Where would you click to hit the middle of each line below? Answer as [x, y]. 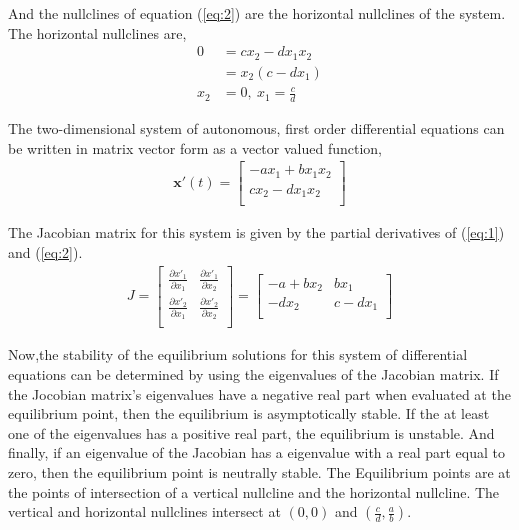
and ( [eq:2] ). [45, 251]
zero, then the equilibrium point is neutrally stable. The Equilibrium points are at [259, 472]
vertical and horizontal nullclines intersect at [144, 511]
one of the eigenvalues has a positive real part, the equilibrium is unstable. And [251, 432]
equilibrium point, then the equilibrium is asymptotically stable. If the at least [249, 413]
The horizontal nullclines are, [97, 32]
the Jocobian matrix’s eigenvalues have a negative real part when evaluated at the [259, 393]
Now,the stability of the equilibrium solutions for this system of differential [238, 354]
